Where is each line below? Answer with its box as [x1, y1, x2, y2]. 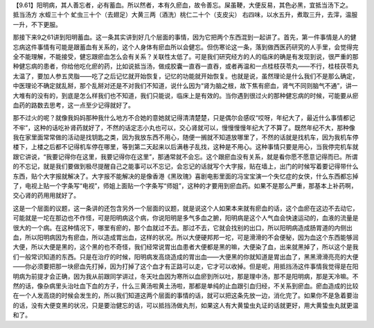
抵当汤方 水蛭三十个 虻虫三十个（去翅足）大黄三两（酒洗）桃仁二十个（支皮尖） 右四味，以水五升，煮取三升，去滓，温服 [12, 10, 358, 19]
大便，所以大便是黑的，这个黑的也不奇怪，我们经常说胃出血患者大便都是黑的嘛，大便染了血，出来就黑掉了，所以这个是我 [12, 243, 359, 251]
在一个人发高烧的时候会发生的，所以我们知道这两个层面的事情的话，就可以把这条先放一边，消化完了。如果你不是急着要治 [12, 291, 359, 300]
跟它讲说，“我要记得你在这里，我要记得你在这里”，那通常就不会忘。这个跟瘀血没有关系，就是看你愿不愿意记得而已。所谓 [12, 153, 358, 161]
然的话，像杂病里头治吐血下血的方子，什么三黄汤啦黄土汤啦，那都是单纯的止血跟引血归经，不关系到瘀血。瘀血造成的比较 [12, 282, 359, 290]
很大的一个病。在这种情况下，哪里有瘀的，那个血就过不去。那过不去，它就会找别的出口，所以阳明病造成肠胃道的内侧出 [12, 223, 353, 232]
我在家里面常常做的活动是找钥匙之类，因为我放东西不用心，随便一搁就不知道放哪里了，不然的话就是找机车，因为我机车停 [12, 133, 359, 141]
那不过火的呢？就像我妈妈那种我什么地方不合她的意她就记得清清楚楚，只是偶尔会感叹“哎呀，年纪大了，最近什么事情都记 [12, 114, 356, 122]
